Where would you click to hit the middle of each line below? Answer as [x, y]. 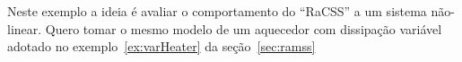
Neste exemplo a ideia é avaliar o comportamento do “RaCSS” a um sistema [217, 11]
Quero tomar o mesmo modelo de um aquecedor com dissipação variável [244, 28]
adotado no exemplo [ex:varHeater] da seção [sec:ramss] [161, 46]
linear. [25, 28]
